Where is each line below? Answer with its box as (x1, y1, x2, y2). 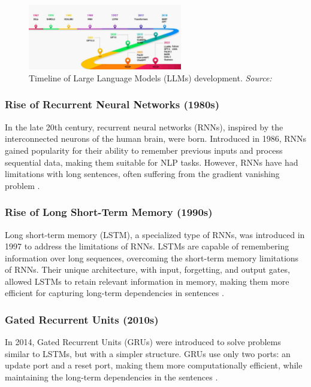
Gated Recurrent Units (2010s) (5, 312, 159, 327)
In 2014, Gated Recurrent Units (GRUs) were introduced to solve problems (5, 336, 281, 348)
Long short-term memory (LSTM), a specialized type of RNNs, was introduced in (5, 228, 305, 240)
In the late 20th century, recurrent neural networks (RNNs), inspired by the (5, 120, 283, 133)
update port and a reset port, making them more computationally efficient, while (5, 359, 303, 371)
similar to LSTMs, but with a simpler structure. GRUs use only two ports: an (5, 347, 291, 359)
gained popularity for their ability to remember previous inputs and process (5, 144, 283, 156)
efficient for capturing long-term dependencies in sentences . (5, 287, 224, 299)
